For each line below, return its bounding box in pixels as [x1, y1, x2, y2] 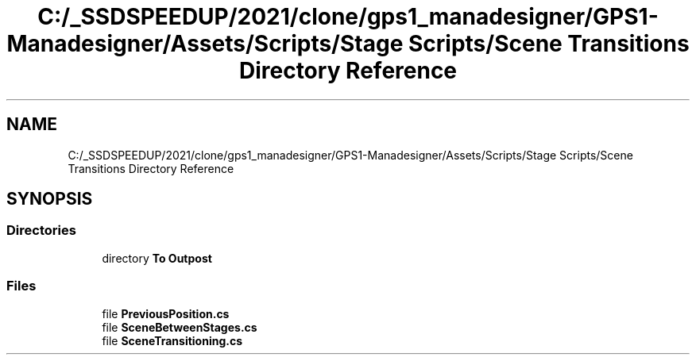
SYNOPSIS [6, 189, 93, 209]
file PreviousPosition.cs [102, 306, 230, 321]
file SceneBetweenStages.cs [102, 320, 257, 334]
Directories [6, 222, 76, 239]
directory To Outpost [102, 251, 212, 265]
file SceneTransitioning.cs [102, 333, 243, 348]
